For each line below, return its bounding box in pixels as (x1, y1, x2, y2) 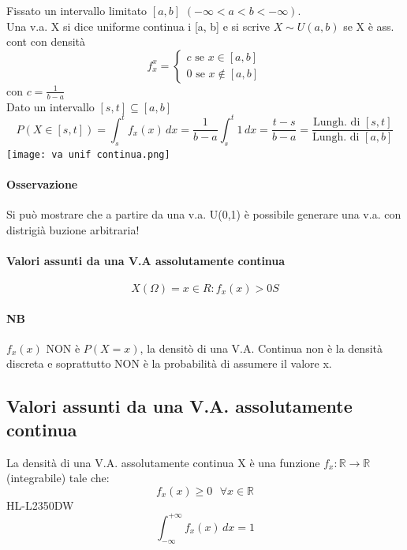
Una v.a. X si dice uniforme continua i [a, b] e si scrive (6, 17, 270, 34)
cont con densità (6, 33, 86, 50)
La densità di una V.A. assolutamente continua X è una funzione (6, 454, 320, 470)
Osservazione (6, 175, 78, 192)
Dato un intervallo (6, 98, 95, 114)
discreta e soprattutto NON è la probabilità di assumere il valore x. (6, 355, 332, 372)
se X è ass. (343, 17, 394, 34)
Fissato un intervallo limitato (6, 2, 147, 18)
